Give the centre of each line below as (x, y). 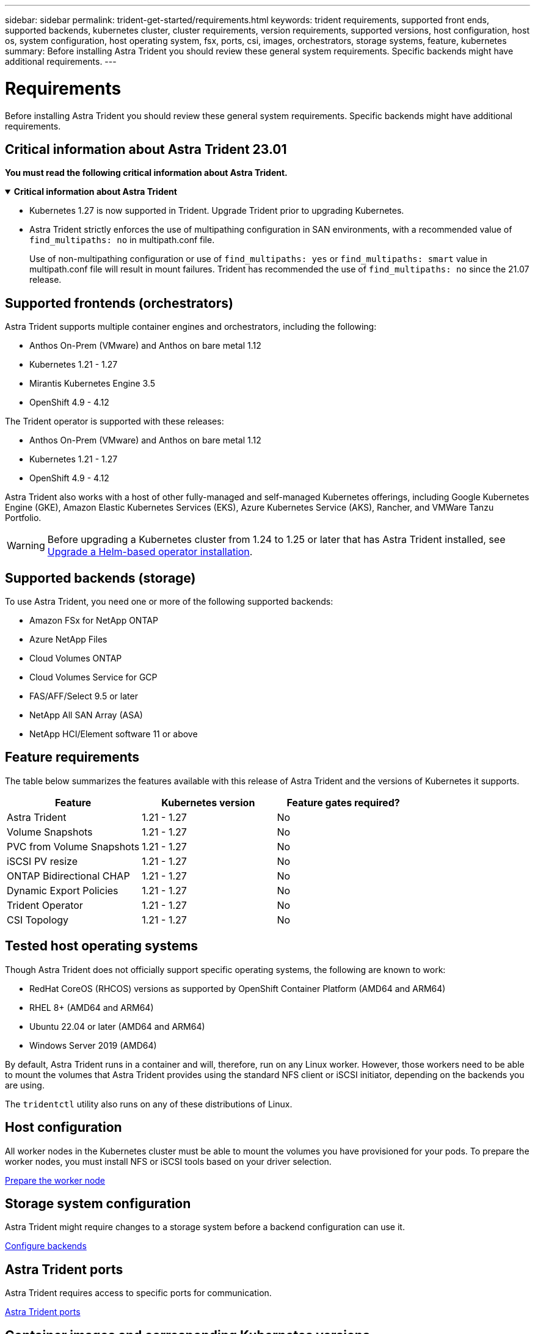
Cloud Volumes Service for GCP (93, 677)
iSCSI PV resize (42, 861)
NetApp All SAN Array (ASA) (86, 715)
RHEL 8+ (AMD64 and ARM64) (92, 1007)
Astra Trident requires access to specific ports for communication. (138, 1293)
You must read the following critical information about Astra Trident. (146, 173)
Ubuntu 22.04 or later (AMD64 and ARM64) (117, 1026)
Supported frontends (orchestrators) (119, 303)
